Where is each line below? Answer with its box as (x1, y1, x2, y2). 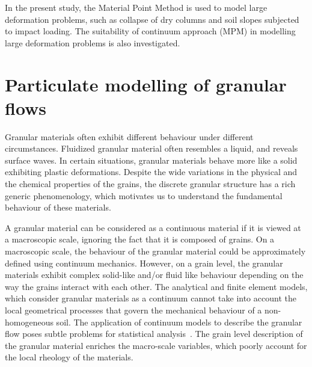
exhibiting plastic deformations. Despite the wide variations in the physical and (5, 165, 298, 178)
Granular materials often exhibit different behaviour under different (5, 130, 254, 143)
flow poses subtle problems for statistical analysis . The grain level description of (5, 327, 303, 340)
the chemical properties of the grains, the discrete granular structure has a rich (5, 177, 296, 190)
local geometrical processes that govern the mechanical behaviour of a (5, 304, 262, 316)
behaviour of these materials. (5, 201, 111, 214)
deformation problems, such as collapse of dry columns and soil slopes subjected (5, 13, 299, 25)
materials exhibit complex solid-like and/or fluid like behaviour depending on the (5, 268, 304, 281)
